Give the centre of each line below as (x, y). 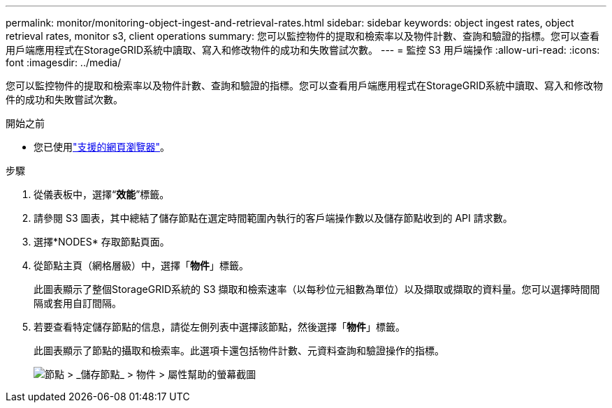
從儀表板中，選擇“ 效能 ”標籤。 (102, 194)
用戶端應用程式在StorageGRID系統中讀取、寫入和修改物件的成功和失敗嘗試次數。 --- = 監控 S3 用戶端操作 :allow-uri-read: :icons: (303, 50)
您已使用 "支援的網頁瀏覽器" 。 (102, 147)
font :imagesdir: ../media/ (64, 62)
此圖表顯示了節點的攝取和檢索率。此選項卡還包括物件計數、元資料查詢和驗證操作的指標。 (239, 350)
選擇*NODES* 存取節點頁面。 (102, 242)
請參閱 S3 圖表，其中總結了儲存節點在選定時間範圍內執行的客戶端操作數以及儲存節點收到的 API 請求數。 (273, 218)
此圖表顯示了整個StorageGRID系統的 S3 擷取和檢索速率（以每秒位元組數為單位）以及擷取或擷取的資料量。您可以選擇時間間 (317, 289)
